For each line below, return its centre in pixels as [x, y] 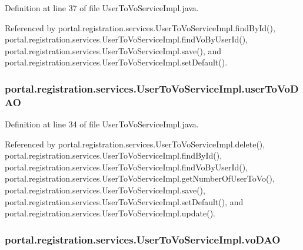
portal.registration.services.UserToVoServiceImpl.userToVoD [152, 88]
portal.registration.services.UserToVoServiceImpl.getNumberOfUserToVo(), [140, 178]
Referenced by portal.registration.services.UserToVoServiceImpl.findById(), [140, 27]
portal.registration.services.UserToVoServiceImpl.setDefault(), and [124, 201]
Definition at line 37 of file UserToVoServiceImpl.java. [102, 8]
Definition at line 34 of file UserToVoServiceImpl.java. [102, 124]
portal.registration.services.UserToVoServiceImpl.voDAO [143, 239]
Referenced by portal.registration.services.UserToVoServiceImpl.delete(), [135, 144]
